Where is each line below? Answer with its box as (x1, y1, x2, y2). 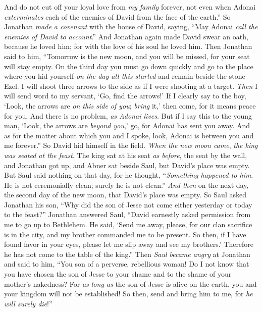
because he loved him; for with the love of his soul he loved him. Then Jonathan (4, 41, 252, 51)
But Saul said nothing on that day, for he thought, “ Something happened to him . (4, 170, 253, 180)
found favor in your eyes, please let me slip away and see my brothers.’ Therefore (4, 239, 254, 249)
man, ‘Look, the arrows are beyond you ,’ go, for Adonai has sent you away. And (4, 120, 250, 131)
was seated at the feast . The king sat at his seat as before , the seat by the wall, (4, 149, 247, 160)
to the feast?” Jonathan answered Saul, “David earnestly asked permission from (4, 209, 251, 220)
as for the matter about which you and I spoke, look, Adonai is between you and (4, 130, 254, 140)
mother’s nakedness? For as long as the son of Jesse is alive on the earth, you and (4, 278, 257, 289)
